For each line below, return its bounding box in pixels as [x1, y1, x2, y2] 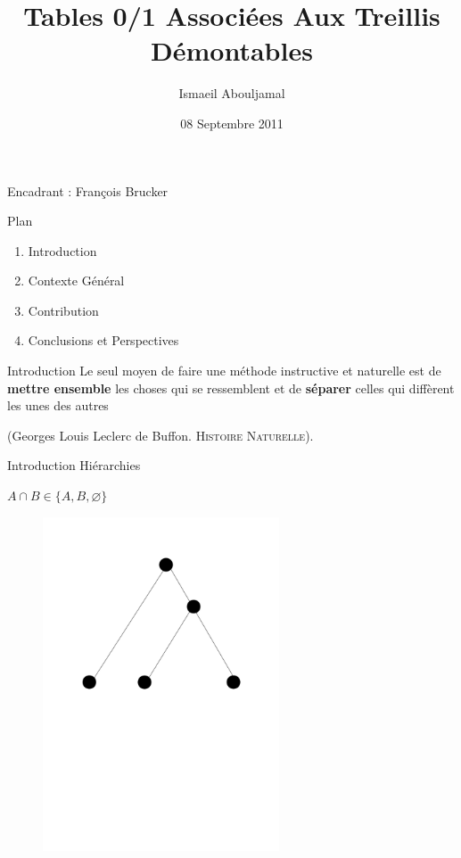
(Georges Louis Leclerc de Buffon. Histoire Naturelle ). [7, 425, 314, 444]
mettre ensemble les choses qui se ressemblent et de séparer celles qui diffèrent [7, 378, 455, 397]
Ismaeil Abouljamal [178, 84, 285, 103]
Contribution [28, 301, 99, 319]
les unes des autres [7, 396, 109, 415]
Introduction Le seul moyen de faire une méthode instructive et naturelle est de [7, 361, 441, 380]
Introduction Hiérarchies [7, 456, 141, 474]
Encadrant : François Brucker [7, 181, 169, 200]
